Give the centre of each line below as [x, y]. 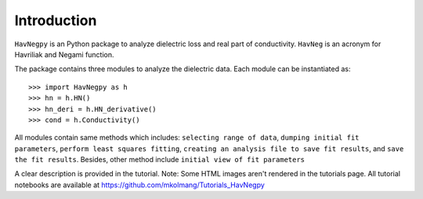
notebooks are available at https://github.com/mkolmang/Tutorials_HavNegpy [140, 185]
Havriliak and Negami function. [64, 54]
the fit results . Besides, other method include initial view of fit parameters [160, 160]
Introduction [56, 20]
